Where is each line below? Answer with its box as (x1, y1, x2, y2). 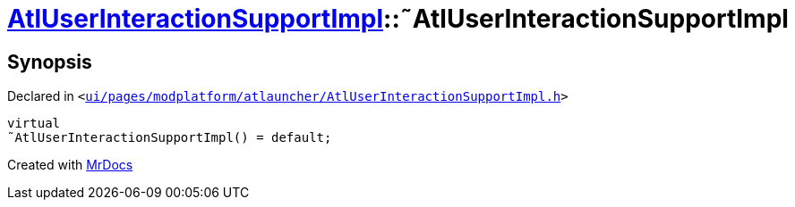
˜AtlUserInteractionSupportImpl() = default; (7, 130, 332, 145)
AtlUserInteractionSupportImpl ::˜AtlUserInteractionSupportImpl (7, 4, 789, 34)
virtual (7, 116, 61, 131)
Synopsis (7, 50, 92, 73)
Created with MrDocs (7, 157, 133, 173)
